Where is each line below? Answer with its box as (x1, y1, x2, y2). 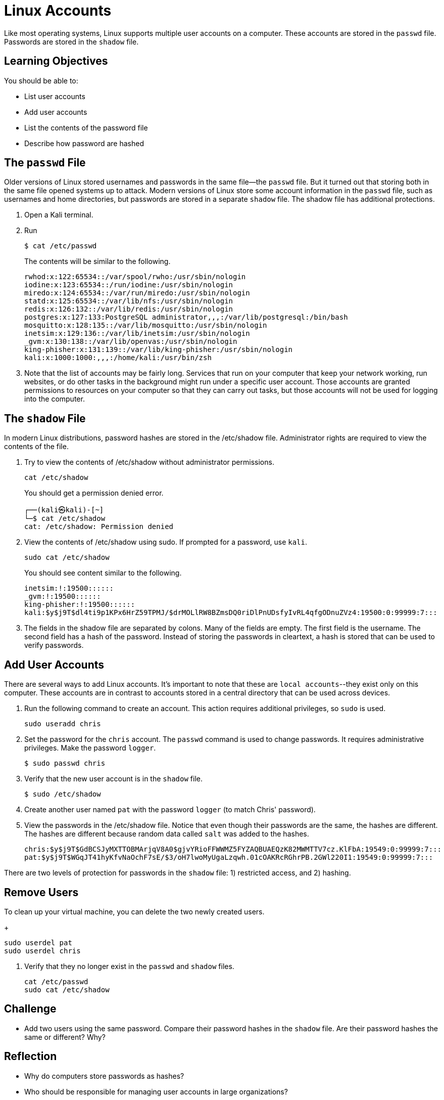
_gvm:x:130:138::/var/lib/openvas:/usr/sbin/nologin (24, 337, 237, 346)
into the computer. (24, 394, 85, 404)
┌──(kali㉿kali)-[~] (24, 506, 104, 514)
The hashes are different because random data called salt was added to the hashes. (24, 829, 309, 839)
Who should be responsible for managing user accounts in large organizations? (24, 1087, 288, 1096)
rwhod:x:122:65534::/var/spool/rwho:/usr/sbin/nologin (24, 273, 246, 281)
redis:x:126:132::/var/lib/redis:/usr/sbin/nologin (24, 305, 233, 314)
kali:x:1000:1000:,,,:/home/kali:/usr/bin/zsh (24, 354, 212, 362)
